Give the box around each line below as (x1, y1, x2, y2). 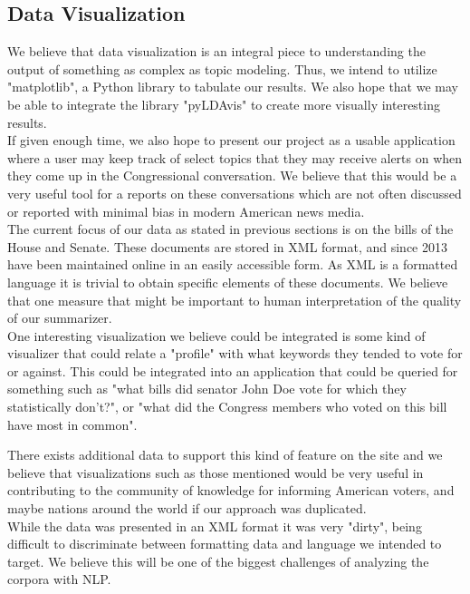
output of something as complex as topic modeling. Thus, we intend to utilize (7, 59, 437, 78)
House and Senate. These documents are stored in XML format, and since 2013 (7, 237, 447, 256)
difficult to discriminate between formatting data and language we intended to (7, 534, 442, 553)
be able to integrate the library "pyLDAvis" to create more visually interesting (7, 94, 440, 113)
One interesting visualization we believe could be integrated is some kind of (7, 326, 426, 345)
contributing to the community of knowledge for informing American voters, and (7, 481, 455, 500)
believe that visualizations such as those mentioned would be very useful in (7, 463, 424, 482)
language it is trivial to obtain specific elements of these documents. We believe (7, 272, 448, 291)
